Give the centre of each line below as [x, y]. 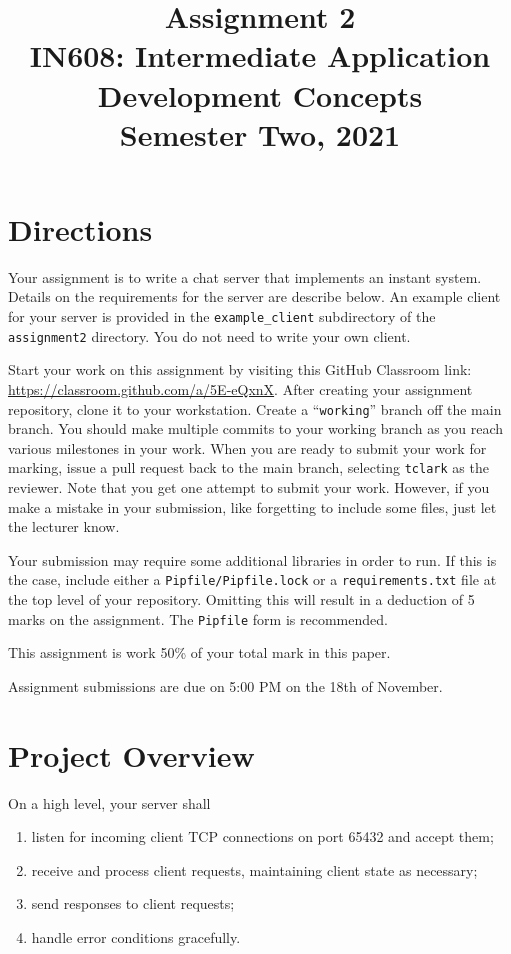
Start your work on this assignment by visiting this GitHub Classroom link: [240, 369]
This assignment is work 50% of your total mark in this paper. [199, 652]
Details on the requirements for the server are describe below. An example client [254, 296]
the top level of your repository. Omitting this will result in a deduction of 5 [241, 599]
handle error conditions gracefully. [136, 937]
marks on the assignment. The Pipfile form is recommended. [198, 618]
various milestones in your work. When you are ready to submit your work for [247, 447]
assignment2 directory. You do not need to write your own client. [209, 335]
